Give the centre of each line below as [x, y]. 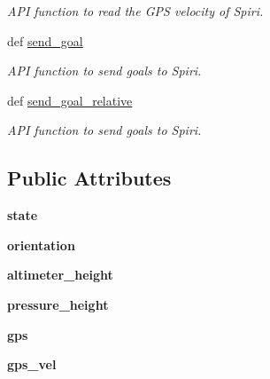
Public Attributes [89, 178]
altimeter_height [60, 275]
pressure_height [58, 304]
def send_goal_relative [70, 100]
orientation [41, 245]
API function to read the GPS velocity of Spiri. [135, 11]
